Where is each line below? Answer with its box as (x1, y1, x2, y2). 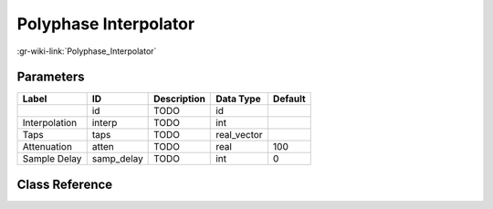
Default (272, 92, 306, 105)
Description (153, 92, 205, 105)
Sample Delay (22, 152, 82, 165)
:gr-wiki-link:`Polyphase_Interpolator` (16, 46, 157, 57)
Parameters (16, 69, 85, 85)
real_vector (215, 129, 264, 141)
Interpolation (22, 117, 78, 130)
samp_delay (91, 152, 143, 165)
